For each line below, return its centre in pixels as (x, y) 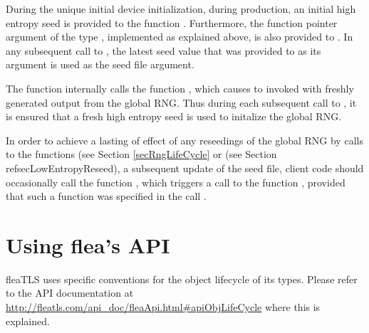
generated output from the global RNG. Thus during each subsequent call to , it (181, 102)
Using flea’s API (88, 244)
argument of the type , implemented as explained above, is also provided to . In (180, 37)
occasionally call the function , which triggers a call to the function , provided (176, 182)
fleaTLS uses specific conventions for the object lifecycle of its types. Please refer (182, 279)
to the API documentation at (70, 293)
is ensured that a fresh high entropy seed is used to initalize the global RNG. (174, 116)
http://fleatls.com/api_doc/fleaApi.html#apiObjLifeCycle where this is (163, 307)
